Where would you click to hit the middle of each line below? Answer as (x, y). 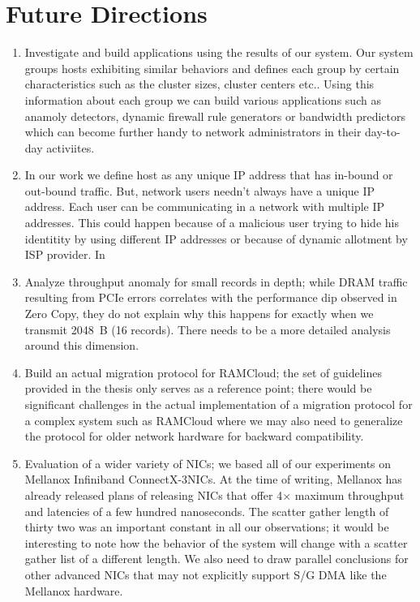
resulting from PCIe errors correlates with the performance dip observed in (211, 297)
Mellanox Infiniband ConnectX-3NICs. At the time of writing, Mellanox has (213, 479)
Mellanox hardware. (74, 590)
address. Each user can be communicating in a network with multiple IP (205, 206)
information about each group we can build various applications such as (203, 99)
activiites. (71, 147)
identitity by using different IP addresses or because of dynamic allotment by (216, 238)
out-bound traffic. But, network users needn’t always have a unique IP (200, 190)
